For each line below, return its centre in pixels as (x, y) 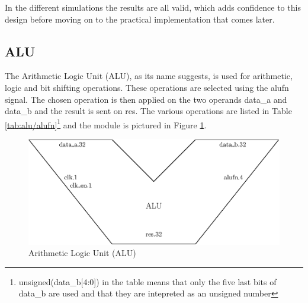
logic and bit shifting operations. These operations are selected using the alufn (147, 87)
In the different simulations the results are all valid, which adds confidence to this (153, 7)
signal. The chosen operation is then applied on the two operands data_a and (146, 99)
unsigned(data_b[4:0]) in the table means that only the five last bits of (147, 281)
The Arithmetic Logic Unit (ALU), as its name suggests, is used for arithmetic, (149, 76)
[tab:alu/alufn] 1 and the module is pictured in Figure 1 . (106, 124)
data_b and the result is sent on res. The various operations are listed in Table (148, 111)
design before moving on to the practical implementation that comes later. (140, 19)
